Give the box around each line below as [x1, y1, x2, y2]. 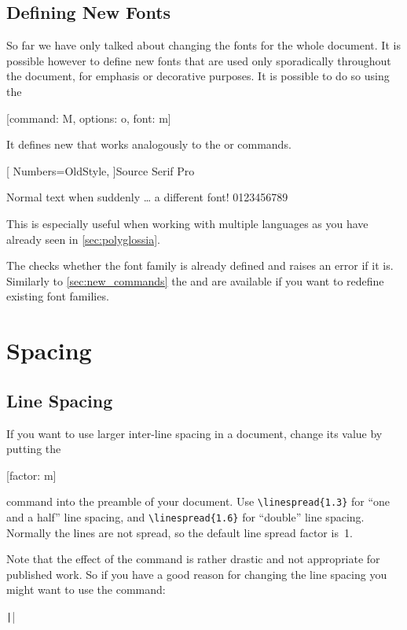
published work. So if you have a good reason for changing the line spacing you [6, 566, 387, 582]
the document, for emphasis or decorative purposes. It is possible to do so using [6, 68, 390, 84]
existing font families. [6, 288, 109, 304]
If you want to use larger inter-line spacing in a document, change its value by [6, 425, 383, 441]
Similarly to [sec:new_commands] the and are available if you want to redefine [6, 272, 384, 289]
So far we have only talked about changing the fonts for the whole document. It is [6, 37, 401, 53]
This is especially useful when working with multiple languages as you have [6, 215, 368, 231]
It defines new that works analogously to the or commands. [6, 136, 291, 153]
